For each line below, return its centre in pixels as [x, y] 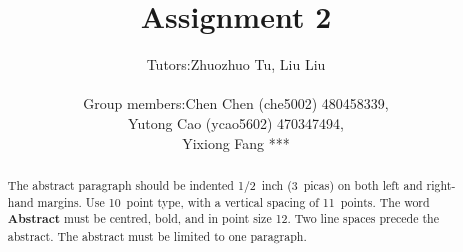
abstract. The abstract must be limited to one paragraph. [157, 235]
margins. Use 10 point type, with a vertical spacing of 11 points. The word [233, 201]
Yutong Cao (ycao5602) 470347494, [236, 122]
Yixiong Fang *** [236, 142]
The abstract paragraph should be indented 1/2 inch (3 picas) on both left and [215, 184]
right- [441, 184]
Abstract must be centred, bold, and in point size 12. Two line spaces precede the [223, 219]
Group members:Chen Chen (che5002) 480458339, [236, 103]
